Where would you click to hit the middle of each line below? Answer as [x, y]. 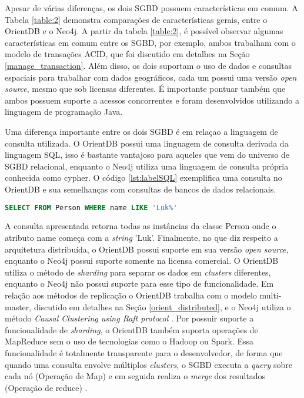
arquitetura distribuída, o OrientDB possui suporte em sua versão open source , [147, 249]
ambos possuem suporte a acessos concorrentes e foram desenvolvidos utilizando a [152, 100]
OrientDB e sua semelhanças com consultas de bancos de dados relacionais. [141, 189]
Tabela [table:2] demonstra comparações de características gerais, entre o [136, 19]
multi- [270, 295]
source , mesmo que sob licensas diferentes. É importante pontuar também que [145, 89]
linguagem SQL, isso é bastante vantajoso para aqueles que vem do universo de [147, 155]
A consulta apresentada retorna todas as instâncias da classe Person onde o [141, 226]
